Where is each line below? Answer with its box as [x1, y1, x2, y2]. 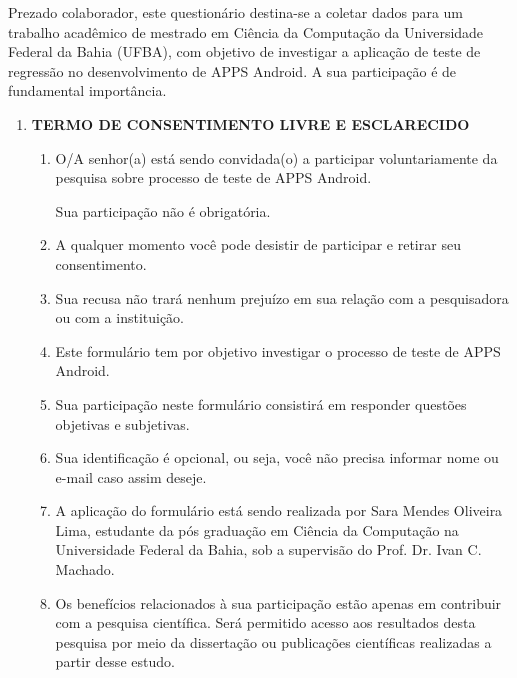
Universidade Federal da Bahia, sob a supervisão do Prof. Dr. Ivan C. [55, 539, 482, 560]
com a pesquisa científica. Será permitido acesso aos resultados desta [55, 612, 476, 633]
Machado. [55, 559, 115, 580]
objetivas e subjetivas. [55, 413, 190, 434]
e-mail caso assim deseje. [55, 466, 207, 487]
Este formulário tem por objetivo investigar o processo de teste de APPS [55, 340, 501, 361]
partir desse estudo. [55, 651, 175, 672]
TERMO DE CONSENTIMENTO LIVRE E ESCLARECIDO [31, 113, 470, 134]
